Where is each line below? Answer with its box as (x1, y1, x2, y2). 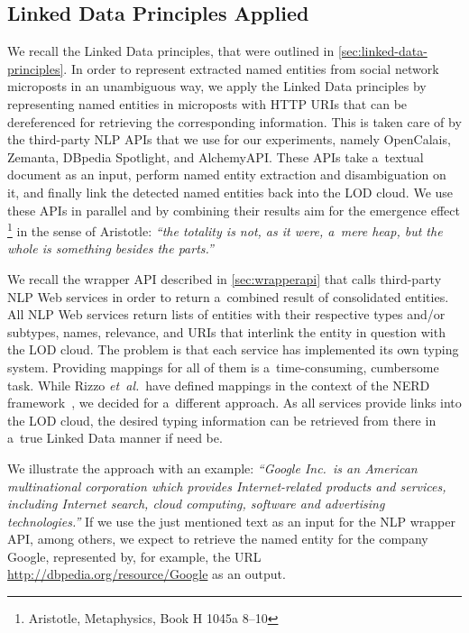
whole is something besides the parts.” (7, 239, 214, 258)
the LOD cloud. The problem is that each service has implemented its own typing (7, 340, 459, 359)
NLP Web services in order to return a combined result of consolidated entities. (7, 287, 449, 306)
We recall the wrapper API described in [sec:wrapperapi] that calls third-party (7, 269, 442, 288)
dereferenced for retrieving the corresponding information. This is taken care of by (7, 112, 462, 131)
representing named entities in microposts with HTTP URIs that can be (7, 94, 408, 113)
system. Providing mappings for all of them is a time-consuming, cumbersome (7, 357, 439, 376)
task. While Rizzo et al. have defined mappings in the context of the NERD (7, 375, 430, 394)
